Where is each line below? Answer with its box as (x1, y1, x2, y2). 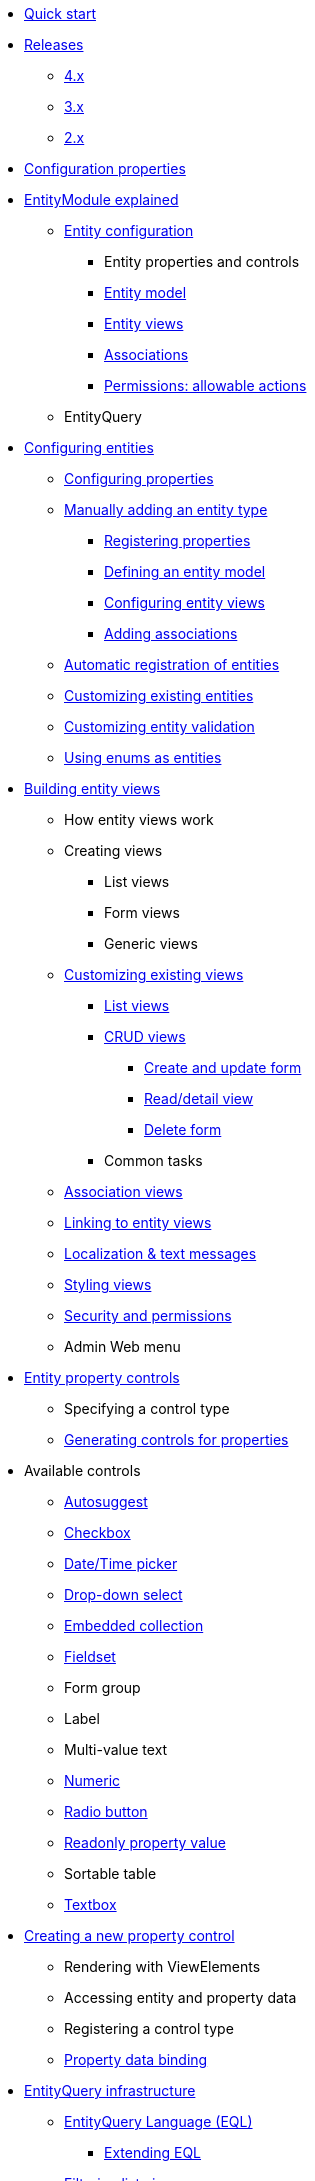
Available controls (24, 1462, 141, 1479)
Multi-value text (64, 1741, 168, 1758)
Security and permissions (64, 1307, 232, 1324)
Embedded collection (64, 1617, 204, 1634)
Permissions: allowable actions (104, 377, 307, 394)
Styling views (64, 1276, 152, 1293)
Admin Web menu (64, 1338, 181, 1355)
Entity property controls (24, 1369, 180, 1386)
